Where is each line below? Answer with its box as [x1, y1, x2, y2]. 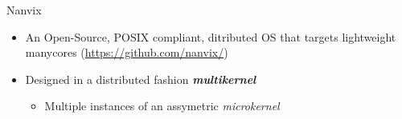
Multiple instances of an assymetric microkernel [44, 97, 280, 114]
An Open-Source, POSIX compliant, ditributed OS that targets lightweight [25, 28, 396, 45]
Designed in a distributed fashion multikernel [25, 70, 256, 87]
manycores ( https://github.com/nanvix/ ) [25, 44, 228, 61]
